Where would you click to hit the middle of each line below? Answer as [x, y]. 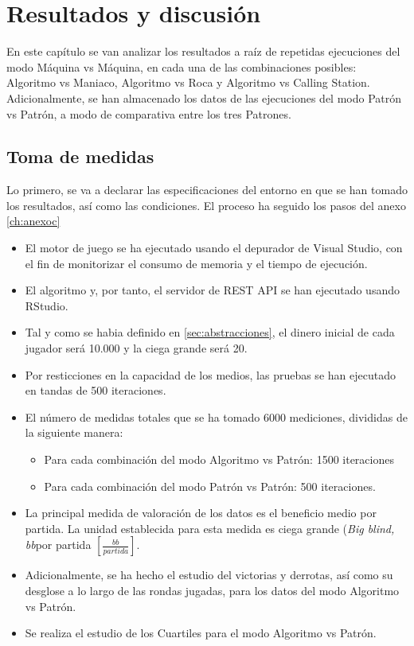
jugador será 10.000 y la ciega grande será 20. [136, 348]
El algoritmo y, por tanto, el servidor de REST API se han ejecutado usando [212, 290]
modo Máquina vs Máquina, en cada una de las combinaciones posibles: [182, 66]
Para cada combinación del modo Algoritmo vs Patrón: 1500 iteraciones [219, 459]
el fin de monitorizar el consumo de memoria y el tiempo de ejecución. [196, 263]
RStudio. [47, 305]
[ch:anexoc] [33, 221]
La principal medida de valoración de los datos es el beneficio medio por [201, 513]
